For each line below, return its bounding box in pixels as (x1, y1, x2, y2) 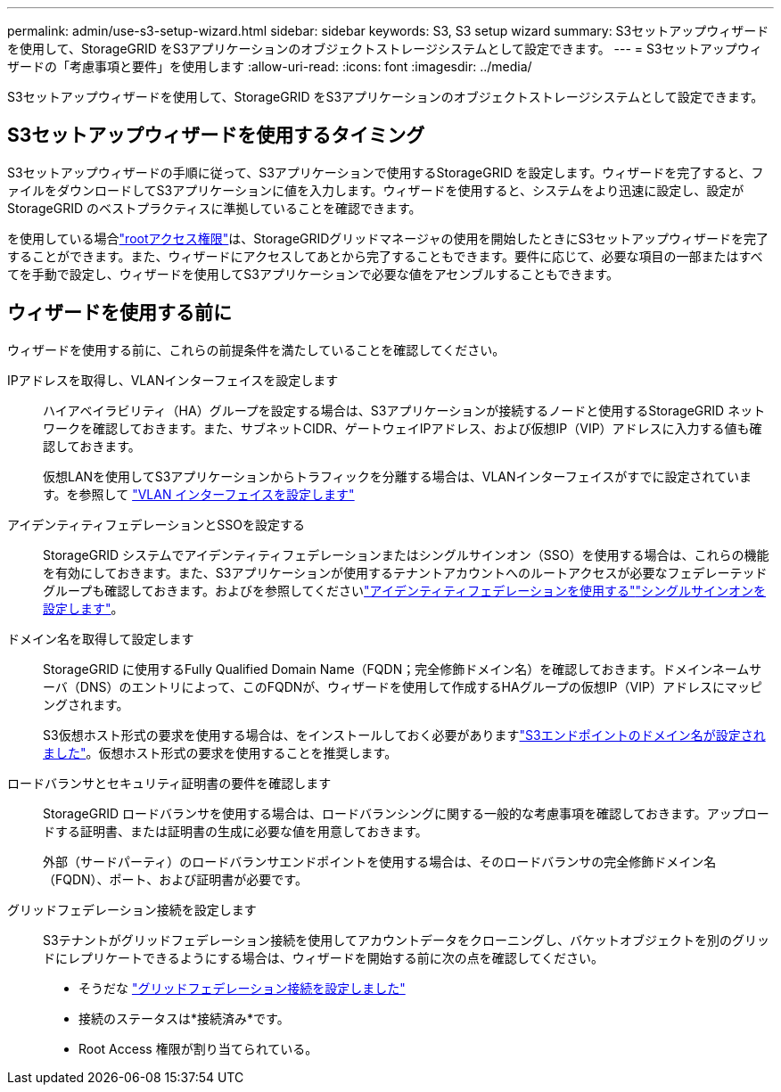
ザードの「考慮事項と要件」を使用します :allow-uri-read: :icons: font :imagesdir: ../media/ (7, 59, 532, 74)
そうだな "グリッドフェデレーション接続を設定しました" (78, 980, 406, 996)
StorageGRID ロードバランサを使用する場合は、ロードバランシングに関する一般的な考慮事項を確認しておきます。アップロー (43, 805, 769, 821)
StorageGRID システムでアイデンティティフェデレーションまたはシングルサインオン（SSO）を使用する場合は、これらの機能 (43, 546, 769, 562)
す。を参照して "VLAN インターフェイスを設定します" (43, 486, 355, 502)
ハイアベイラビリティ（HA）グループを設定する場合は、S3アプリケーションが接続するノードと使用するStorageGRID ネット (43, 402, 766, 418)
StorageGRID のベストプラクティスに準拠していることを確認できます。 (7, 200, 422, 216)
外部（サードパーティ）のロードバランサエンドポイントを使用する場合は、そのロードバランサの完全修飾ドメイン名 (43, 853, 717, 869)
